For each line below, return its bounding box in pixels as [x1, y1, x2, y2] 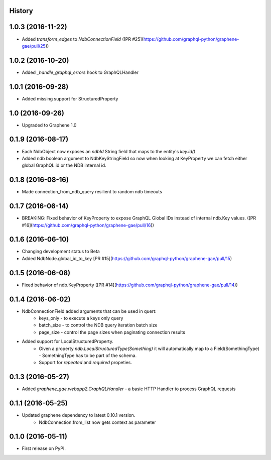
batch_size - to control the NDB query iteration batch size [39, 322, 158, 328]
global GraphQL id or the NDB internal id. [22, 162, 106, 168]
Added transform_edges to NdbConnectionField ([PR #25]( [22, 36, 144, 42]
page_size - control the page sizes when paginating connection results [39, 329, 186, 335]
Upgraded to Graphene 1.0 [22, 122, 77, 128]
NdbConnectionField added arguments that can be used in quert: [22, 308, 157, 314]
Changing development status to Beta [22, 249, 100, 255]
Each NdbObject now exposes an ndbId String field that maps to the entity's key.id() [22, 148, 196, 154]
